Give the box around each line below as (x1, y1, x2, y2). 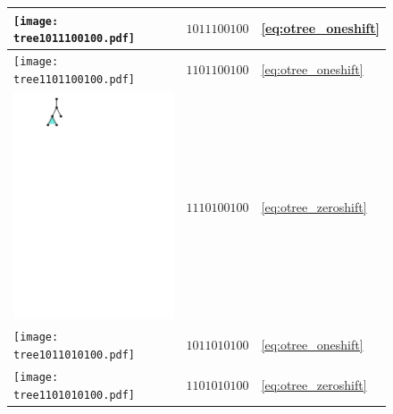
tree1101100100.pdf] (13, 72, 136, 86)
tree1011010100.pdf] (13, 349, 136, 362)
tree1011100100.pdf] (13, 32, 136, 46)
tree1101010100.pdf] (13, 388, 136, 401)
